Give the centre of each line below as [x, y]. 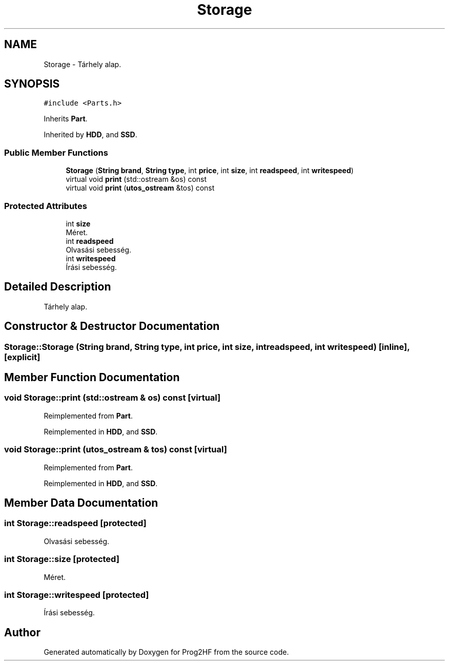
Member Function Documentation [92, 378]
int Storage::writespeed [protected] [77, 595]
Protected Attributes [46, 206]
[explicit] [22, 357]
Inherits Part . [66, 119]
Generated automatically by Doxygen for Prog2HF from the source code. [166, 652]
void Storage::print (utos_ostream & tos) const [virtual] [116, 450]
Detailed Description [58, 287]
